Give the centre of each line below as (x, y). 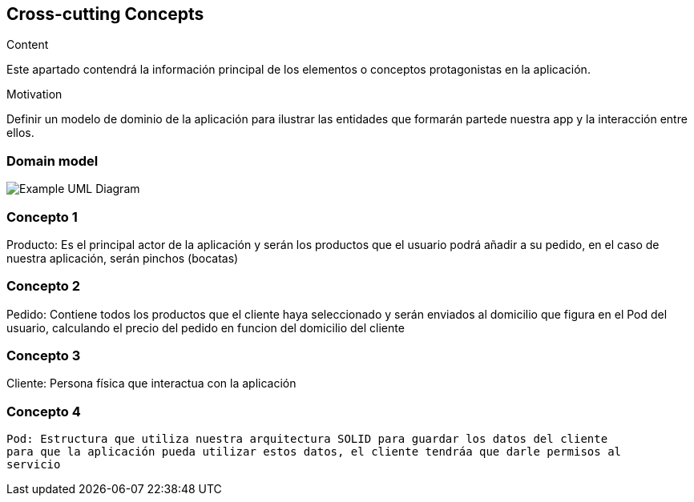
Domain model (52, 161)
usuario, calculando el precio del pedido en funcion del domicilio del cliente (206, 327)
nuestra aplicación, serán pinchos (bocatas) (123, 258)
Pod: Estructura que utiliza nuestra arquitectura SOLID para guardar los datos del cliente (307, 439)
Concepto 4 (44, 411)
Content (28, 45)
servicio (34, 465)
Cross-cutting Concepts (105, 14)
